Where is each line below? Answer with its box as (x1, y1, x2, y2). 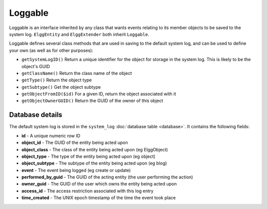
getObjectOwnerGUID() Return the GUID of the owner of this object (21, 98, 163, 104)
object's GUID (21, 63, 50, 69)
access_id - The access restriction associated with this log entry (21, 188, 154, 194)
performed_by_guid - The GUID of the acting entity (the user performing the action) (21, 174, 193, 180)
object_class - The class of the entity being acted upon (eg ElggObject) (21, 146, 168, 152)
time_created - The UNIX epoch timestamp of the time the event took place (21, 195, 176, 201)
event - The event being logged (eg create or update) (21, 167, 131, 173)
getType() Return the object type (21, 77, 92, 83)
